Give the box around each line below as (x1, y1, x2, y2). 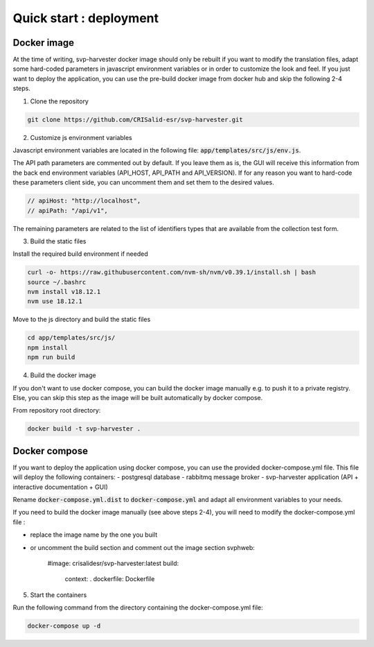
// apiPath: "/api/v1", (27, 207, 109, 214)
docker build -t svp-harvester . (27, 425, 141, 433)
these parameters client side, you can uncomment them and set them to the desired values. (12, 178, 274, 187)
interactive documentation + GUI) (12, 483, 109, 491)
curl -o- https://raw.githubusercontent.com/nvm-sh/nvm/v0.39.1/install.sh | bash (27, 268, 317, 277)
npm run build (27, 354, 75, 361)
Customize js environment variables (30, 133, 132, 141)
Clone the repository (30, 97, 89, 105)
